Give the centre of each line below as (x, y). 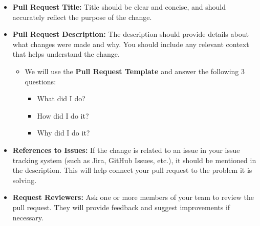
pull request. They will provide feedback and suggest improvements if (121, 207)
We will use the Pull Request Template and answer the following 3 (135, 71)
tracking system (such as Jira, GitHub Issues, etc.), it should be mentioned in (134, 160)
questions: (40, 81)
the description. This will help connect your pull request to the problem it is (132, 170)
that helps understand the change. (66, 54)
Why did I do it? (63, 133)
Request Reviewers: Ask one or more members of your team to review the (133, 197)
